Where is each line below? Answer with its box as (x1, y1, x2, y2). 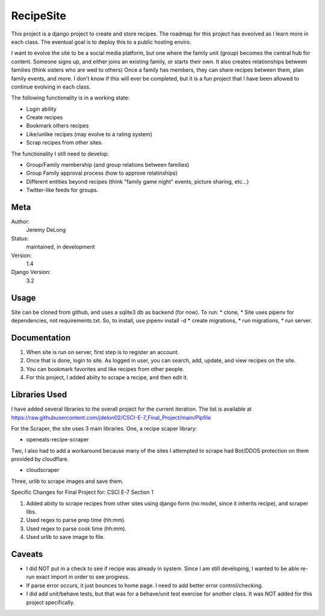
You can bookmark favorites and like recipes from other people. (26, 365, 185, 373)
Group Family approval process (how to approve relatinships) (26, 169, 178, 177)
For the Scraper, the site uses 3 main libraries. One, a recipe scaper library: (11, 425, 197, 432)
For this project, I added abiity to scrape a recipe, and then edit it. (26, 374, 188, 381)
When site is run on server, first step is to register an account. (26, 349, 179, 356)
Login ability (26, 105, 57, 113)
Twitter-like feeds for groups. (26, 187, 99, 194)
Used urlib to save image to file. (26, 534, 105, 541)
